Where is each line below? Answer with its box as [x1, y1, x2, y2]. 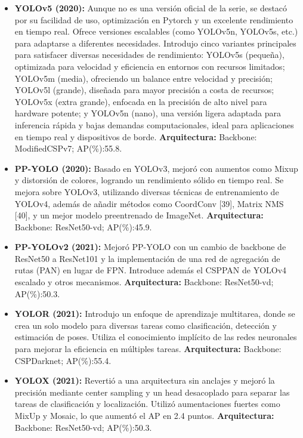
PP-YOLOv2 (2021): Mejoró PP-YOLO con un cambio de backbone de [14, 240, 286, 253]
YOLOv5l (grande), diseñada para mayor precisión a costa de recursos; [14, 84, 274, 96]
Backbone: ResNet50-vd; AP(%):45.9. [14, 220, 152, 233]
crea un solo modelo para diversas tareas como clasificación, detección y [14, 319, 277, 331]
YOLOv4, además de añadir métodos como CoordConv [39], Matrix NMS [14, 197, 284, 209]
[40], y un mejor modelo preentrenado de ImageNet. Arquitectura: [14, 209, 264, 221]
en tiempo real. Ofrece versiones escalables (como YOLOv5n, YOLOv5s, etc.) [14, 25, 298, 38]
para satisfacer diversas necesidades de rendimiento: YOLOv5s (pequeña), [14, 48, 285, 61]
